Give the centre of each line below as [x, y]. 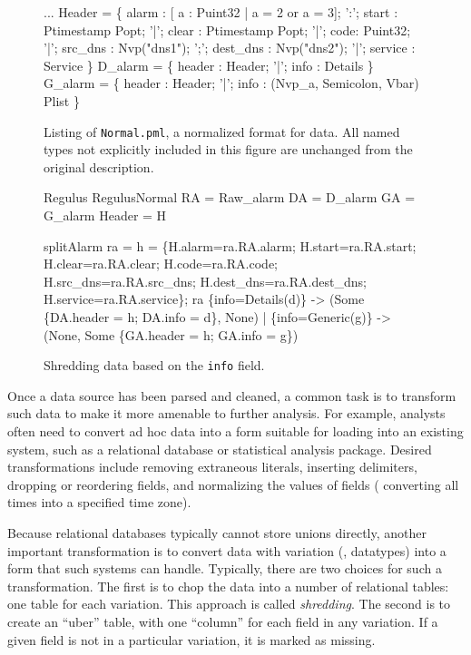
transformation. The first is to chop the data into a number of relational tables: [228, 586]
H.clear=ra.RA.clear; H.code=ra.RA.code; [161, 264]
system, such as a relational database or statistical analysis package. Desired [220, 449]
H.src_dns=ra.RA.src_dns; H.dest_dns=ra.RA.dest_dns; [205, 281]
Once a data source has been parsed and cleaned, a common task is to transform [232, 395]
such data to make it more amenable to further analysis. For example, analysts [226, 413]
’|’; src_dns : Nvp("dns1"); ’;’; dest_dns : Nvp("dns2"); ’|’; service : [230, 48]
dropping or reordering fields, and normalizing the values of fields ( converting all [233, 484]
